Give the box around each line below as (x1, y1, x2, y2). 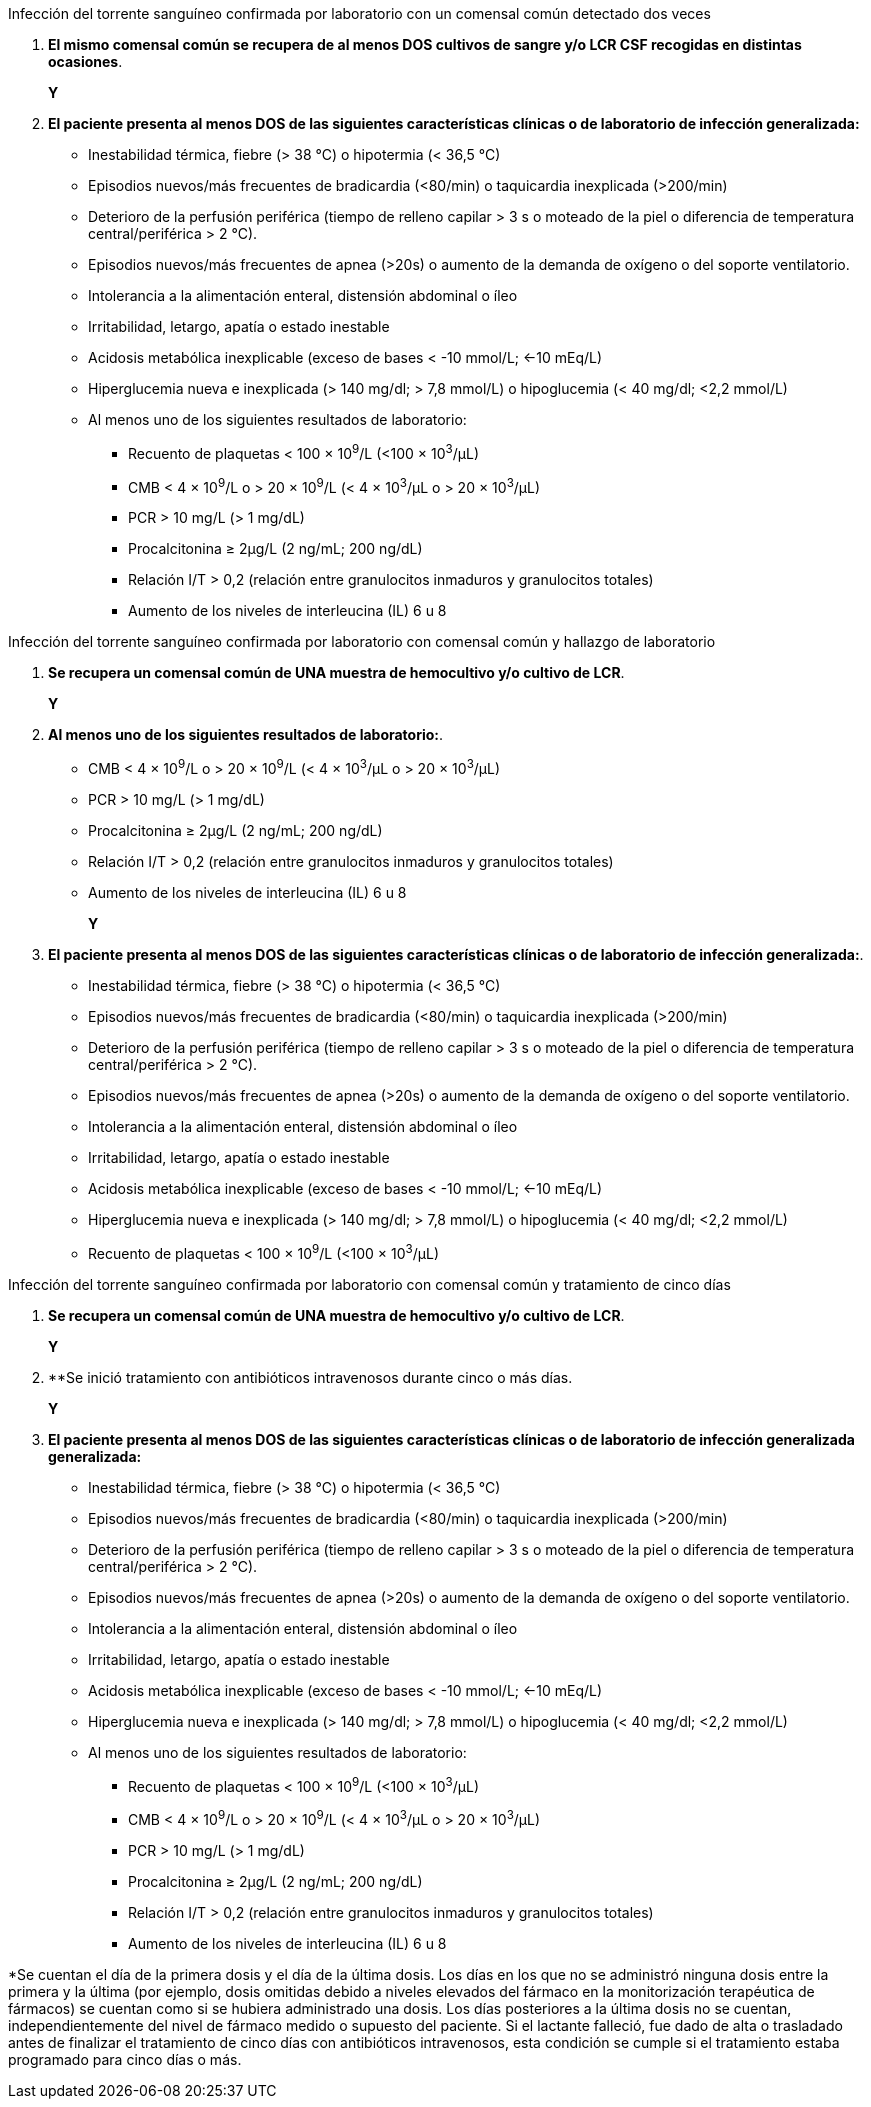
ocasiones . (48, 53, 123, 70)
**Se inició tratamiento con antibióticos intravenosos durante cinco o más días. (48, 1368, 573, 1386)
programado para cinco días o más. (8, 2050, 242, 2068)
